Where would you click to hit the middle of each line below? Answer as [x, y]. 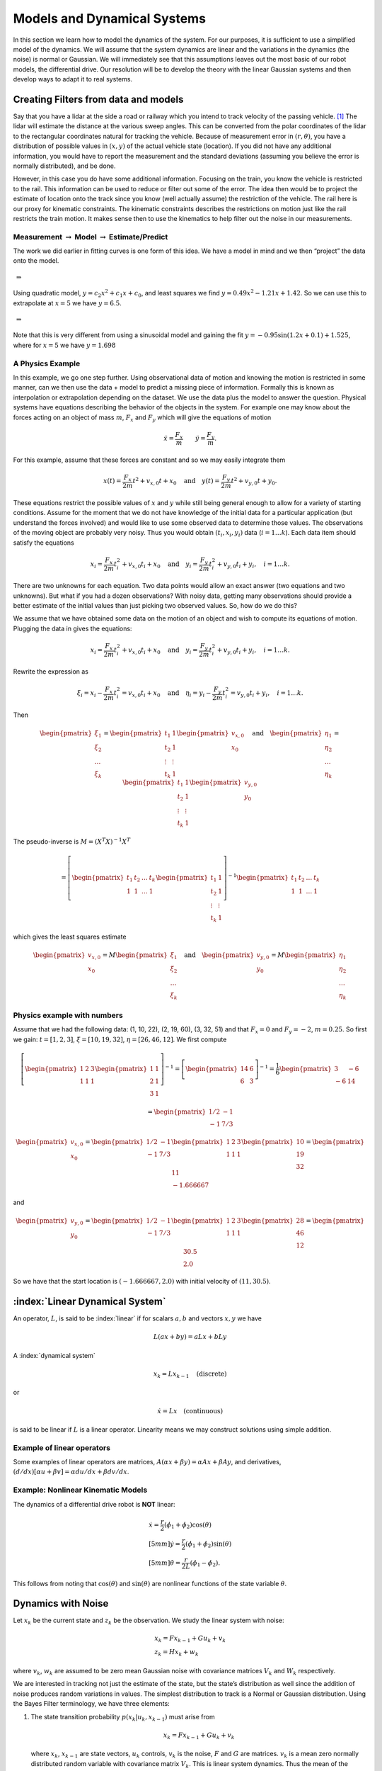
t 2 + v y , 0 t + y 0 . [254, 481]
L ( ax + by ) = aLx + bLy [190, 1337]
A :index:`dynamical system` [54, 1355]
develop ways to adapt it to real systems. [73, 79]
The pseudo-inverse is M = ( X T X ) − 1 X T [72, 841]
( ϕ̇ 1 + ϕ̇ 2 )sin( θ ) [208, 1544]
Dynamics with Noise [61, 1603]
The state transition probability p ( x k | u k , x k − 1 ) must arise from [123, 1718]
